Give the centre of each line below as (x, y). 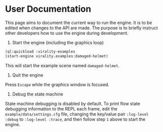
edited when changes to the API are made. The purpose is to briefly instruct (81, 27)
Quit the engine (28, 75)
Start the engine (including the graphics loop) (58, 42)
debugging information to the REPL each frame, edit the (61, 108)
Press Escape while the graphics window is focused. (57, 84)
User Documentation (48, 9)
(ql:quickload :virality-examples (40, 52)
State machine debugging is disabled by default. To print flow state (73, 104)
